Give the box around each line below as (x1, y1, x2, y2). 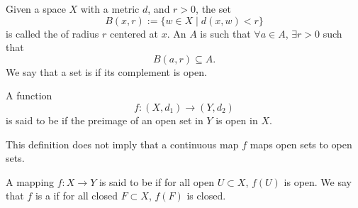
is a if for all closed (35, 188, 118, 203)
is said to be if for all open (99, 174, 214, 189)
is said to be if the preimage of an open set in (6, 112, 203, 127)
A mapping (6, 174, 55, 189)
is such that (200, 26, 251, 40)
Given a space (6, 1, 66, 16)
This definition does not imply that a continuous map (6, 136, 239, 151)
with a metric (80, 1, 140, 16)
